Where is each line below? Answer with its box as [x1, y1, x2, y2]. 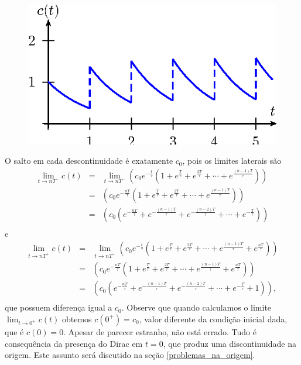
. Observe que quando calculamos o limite [121, 301, 272, 314]
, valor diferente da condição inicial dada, [139, 312, 288, 325]
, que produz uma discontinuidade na [163, 337, 296, 349]
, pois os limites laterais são [182, 154, 282, 167]
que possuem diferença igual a [5, 301, 112, 314]
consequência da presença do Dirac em [5, 337, 143, 349]
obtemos [62, 312, 92, 325]
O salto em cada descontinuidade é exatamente [5, 154, 173, 167]
